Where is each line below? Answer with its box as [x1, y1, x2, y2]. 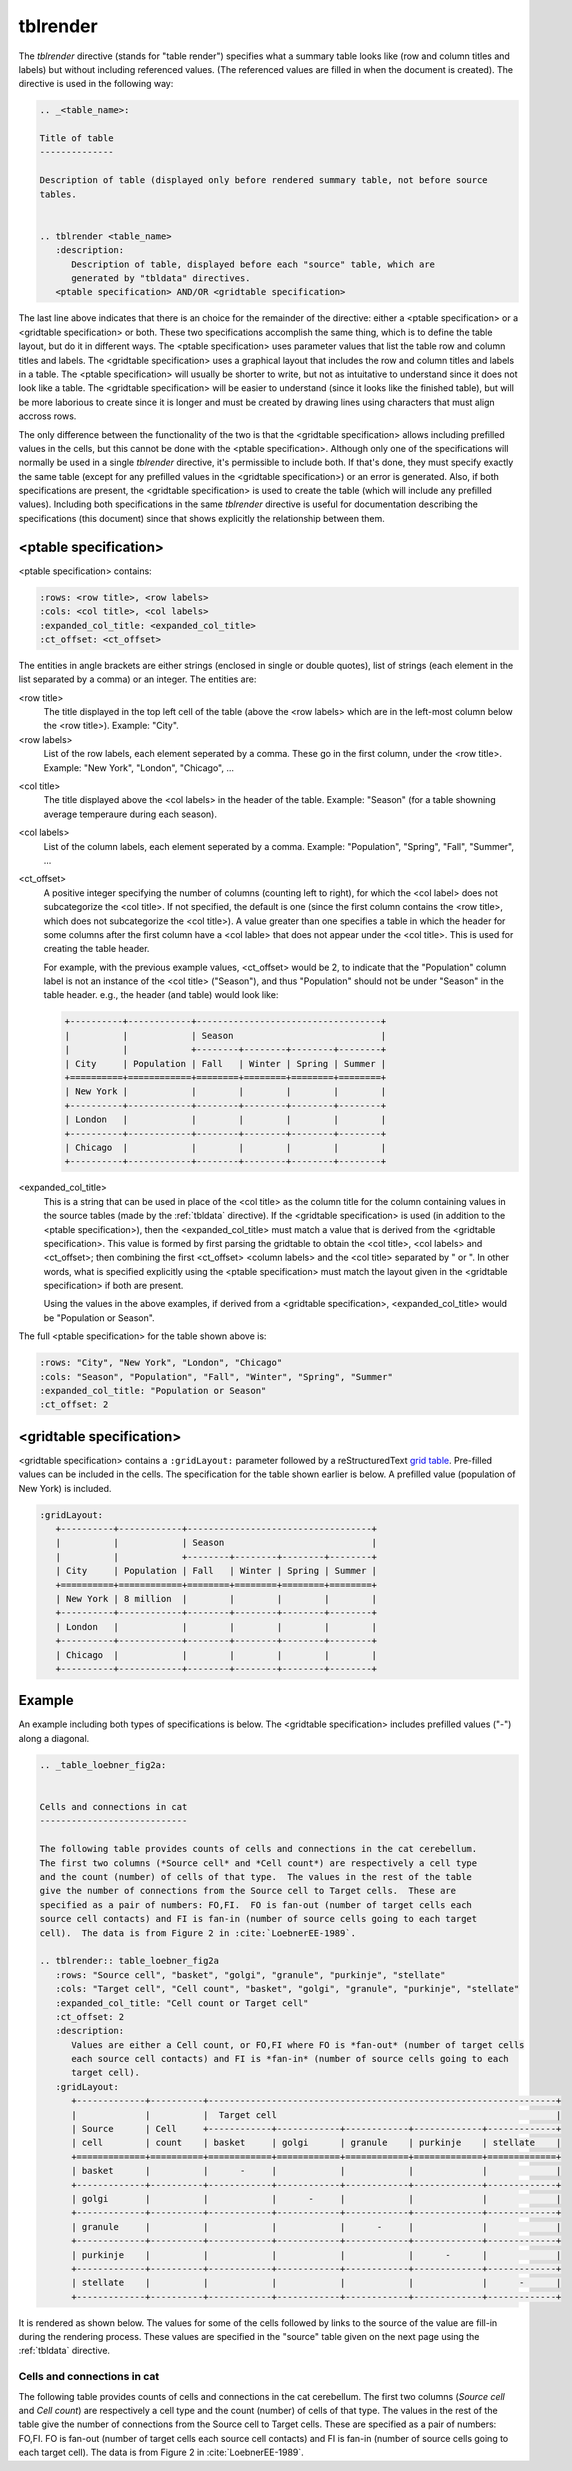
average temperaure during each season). [43, 808, 217, 820]
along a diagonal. [18, 1732, 90, 1744]
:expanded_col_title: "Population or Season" [39, 1385, 267, 1397]
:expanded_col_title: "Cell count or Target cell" [55, 1997, 309, 2009]
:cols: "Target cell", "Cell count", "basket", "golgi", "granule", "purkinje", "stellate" [55, 1983, 520, 1995]
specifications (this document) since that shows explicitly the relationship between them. [18, 512, 385, 524]
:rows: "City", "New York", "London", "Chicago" [39, 1357, 283, 1369]
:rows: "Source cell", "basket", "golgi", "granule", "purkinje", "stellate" [55, 1969, 446, 1980]
